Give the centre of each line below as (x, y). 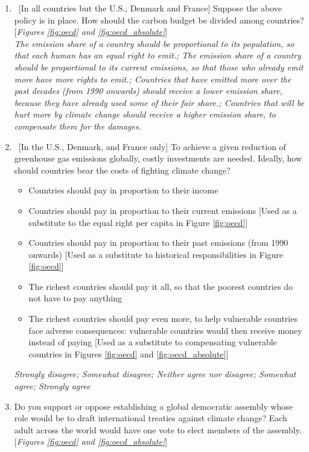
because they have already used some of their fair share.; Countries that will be (159, 102)
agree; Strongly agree (52, 386)
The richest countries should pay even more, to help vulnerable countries (163, 319)
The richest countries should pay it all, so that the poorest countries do (161, 286)
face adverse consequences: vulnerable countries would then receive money (165, 330)
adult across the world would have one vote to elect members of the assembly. (158, 429)
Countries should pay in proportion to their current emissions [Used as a (163, 210)
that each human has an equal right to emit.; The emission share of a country (158, 55)
